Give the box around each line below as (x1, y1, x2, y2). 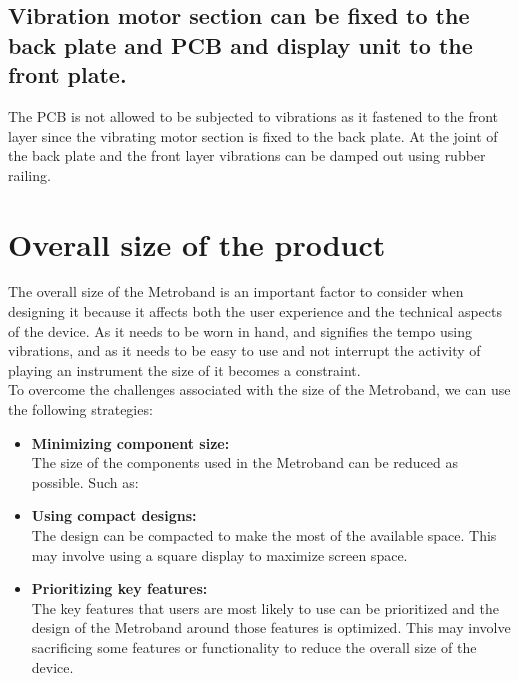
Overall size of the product (8, 223, 386, 264)
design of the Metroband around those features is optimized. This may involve (31, 617, 511, 638)
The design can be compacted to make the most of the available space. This (31, 525, 497, 546)
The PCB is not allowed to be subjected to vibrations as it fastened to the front (8, 105, 499, 126)
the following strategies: (8, 399, 153, 420)
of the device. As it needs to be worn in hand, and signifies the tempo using (8, 320, 472, 341)
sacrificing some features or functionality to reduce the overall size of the (31, 636, 477, 657)
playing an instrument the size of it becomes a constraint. (8, 359, 361, 380)
